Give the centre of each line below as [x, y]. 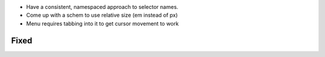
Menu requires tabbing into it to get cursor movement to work [102, 23]
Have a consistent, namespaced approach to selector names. [102, 7]
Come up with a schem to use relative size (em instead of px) [102, 15]
